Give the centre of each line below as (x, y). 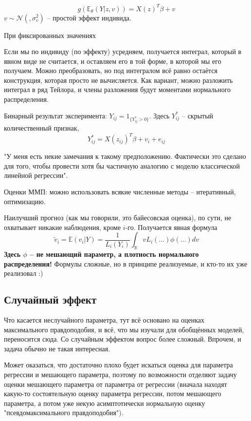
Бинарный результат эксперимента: (55, 115)
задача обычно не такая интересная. (57, 348)
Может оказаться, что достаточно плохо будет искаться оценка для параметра (118, 365)
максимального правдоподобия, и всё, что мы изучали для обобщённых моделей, (124, 329)
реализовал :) (24, 273)
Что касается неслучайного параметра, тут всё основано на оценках (104, 320)
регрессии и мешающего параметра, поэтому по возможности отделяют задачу (120, 374)
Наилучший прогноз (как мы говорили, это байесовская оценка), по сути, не (118, 218)
